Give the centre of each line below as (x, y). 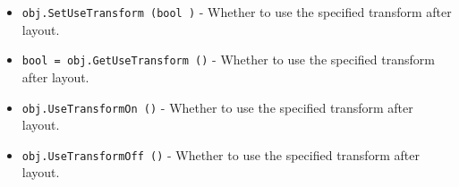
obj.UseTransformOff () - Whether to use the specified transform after (221, 154)
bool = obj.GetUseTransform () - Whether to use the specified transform (228, 59)
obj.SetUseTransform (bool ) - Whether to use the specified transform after (237, 12)
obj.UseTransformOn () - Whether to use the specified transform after (217, 107)
